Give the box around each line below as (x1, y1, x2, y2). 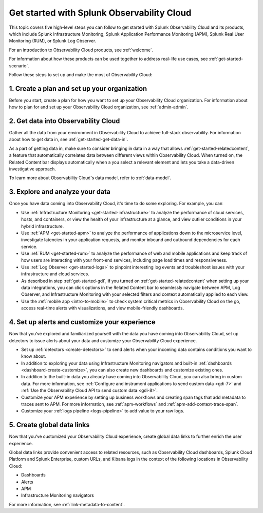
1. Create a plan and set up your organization (9, 84, 147, 93)
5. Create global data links (9, 421, 90, 429)
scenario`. (9, 62, 29, 68)
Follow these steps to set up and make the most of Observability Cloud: (9, 71, 153, 78)
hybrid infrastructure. (21, 223, 64, 229)
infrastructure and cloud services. (21, 271, 90, 277)
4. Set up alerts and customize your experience (9, 318, 156, 327)
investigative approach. (9, 166, 56, 172)
